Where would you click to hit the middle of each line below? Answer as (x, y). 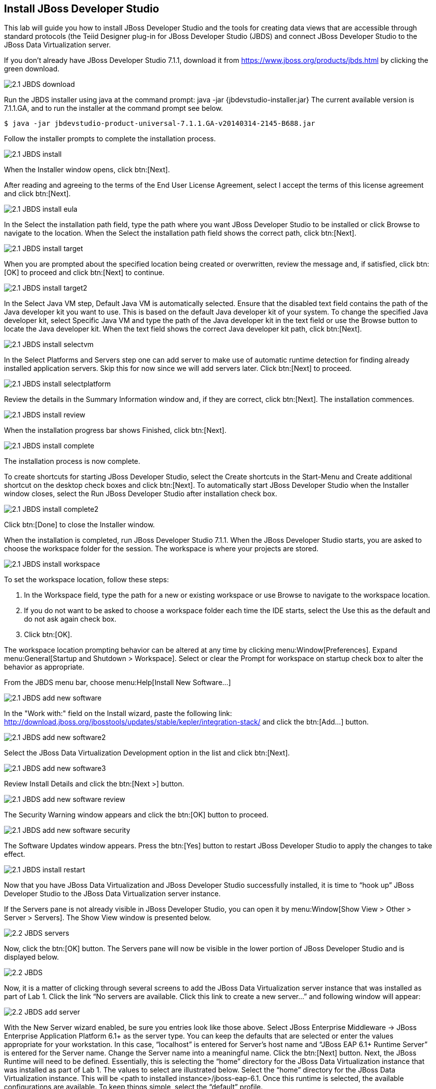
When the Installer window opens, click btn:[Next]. (87, 170)
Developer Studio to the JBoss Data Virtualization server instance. (112, 894)
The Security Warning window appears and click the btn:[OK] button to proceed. (136, 815)
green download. (32, 69)
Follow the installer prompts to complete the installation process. (110, 139)
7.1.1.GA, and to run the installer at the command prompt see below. (113, 108)
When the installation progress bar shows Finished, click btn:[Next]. (115, 430)
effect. (15, 854)
